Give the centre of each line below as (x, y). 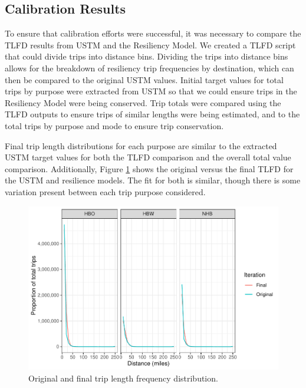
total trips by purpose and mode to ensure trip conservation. (114, 125)
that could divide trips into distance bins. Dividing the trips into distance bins (147, 56)
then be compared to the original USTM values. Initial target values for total (144, 79)
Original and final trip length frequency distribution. (123, 378)
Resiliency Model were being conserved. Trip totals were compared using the (143, 102)
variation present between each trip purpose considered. (105, 191)
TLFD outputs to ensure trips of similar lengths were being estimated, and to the (152, 114)
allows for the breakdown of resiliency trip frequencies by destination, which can (149, 68)
